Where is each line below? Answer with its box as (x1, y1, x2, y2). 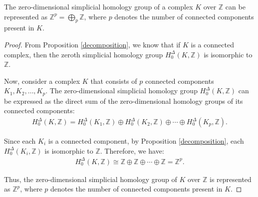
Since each (4, 136, 36, 146)
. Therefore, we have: (100, 145, 164, 156)
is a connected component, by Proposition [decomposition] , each (48, 136, 244, 146)
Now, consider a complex (4, 75, 80, 86)
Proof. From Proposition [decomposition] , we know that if (4, 39, 181, 49)
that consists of (90, 75, 137, 86)
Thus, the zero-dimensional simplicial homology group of (4, 174, 177, 184)
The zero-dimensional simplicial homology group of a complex (4, 1, 193, 11)
